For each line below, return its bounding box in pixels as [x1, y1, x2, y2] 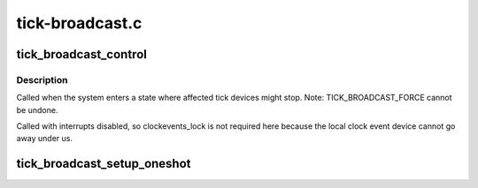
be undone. [16, 104, 58, 115]
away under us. [16, 133, 73, 144]
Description [16, 73, 68, 86]
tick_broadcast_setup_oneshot [16, 156, 191, 171]
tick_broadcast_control [16, 47, 148, 62]
